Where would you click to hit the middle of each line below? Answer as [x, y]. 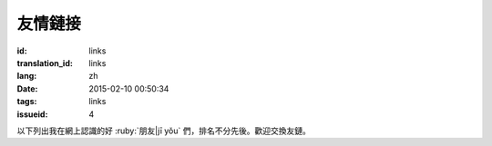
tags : [27, 102]
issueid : [32, 114]
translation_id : [45, 63]
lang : [27, 76]
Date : [27, 88]
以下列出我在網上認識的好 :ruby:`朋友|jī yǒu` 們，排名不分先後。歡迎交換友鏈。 [164, 131]
